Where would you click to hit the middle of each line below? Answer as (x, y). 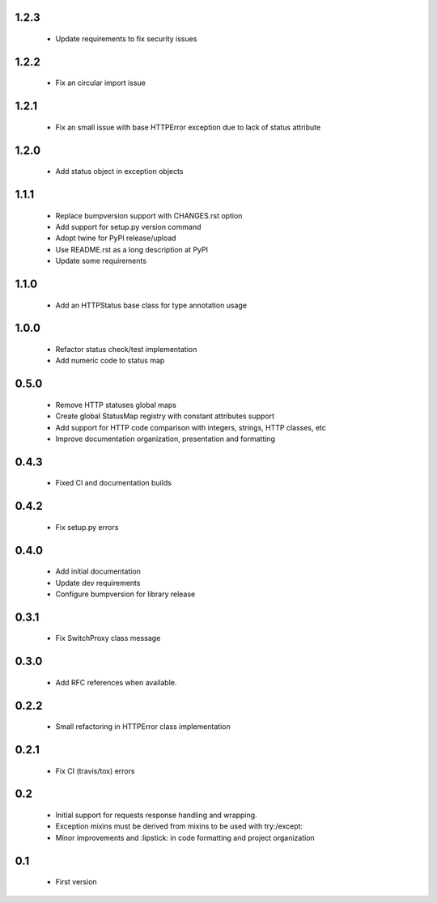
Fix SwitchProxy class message (108, 638)
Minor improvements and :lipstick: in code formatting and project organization (185, 837)
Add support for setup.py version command (128, 227)
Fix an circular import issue (100, 83)
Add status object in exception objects (119, 172)
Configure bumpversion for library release (125, 594)
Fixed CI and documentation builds (113, 483)
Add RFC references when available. (116, 682)
